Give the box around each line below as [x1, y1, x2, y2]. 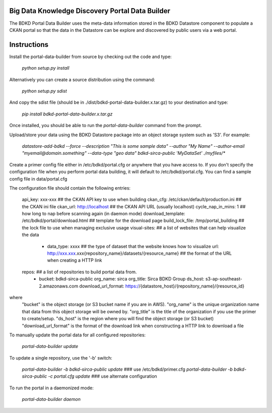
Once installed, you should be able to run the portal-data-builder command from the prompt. [9, 123, 202, 129]
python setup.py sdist [22, 88, 67, 94]
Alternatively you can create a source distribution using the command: [9, 76, 156, 83]
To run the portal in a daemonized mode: [9, 385, 94, 391]
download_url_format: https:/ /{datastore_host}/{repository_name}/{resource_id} [79, 283, 244, 289]
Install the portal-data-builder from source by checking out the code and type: [9, 53, 172, 60]
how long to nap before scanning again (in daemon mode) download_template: [22, 211, 185, 217]
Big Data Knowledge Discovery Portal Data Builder [9, 7, 171, 15]
